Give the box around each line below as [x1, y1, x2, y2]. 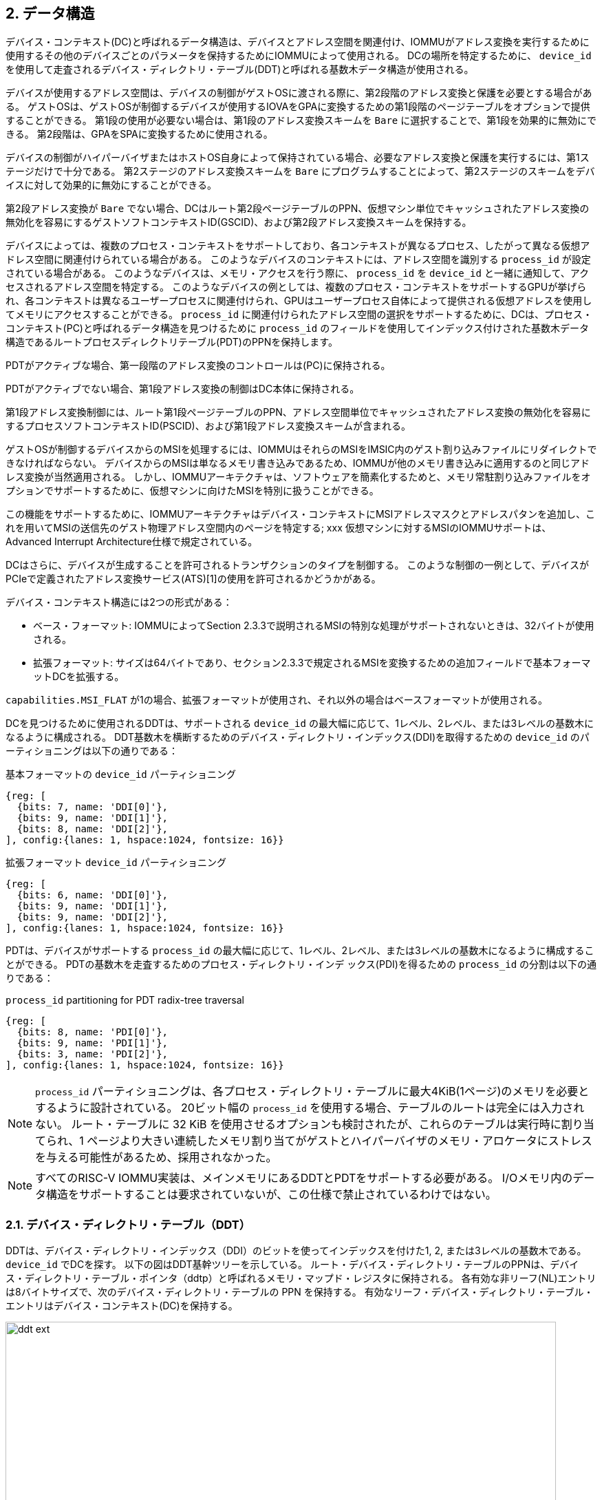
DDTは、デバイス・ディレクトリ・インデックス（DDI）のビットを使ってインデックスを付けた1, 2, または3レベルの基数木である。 [6, 1245, 587, 1257]
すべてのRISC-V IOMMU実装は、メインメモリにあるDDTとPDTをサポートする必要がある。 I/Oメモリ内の [35, 1171, 573, 1185]
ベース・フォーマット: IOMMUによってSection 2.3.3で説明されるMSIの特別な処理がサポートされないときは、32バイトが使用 [33, 620, 594, 632]
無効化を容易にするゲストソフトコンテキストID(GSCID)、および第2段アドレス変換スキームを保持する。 [6, 216, 472, 229]
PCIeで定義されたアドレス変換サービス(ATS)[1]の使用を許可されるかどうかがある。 [6, 573, 381, 585]
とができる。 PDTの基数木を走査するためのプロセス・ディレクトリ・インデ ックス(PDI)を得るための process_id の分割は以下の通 [6, 958, 597, 971]
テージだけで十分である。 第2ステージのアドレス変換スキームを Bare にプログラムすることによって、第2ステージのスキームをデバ [6, 165, 595, 178]
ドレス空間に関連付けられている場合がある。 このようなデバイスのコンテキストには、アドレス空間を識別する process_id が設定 [6, 253, 591, 266]
